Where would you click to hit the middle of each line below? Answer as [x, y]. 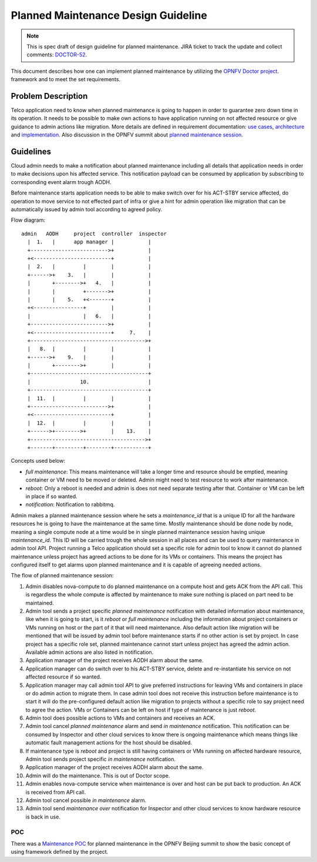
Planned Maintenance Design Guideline [109, 15]
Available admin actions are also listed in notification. [90, 652]
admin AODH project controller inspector [94, 233]
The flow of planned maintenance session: [62, 576]
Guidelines [31, 152]
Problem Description [49, 96]
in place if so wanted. [51, 496]
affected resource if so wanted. [63, 677]
